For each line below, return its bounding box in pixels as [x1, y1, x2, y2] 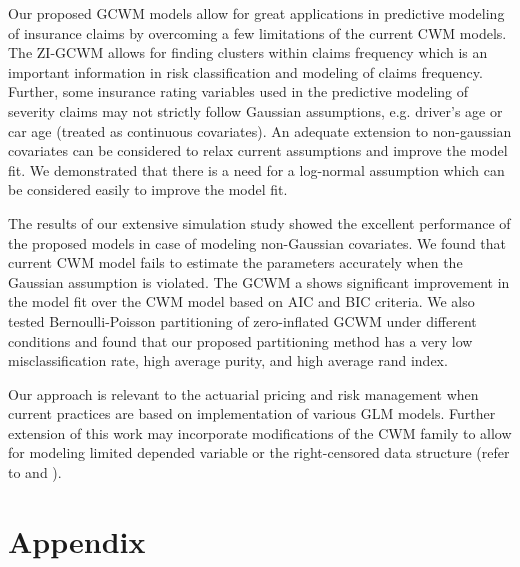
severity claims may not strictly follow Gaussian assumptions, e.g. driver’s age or [8, 100, 503, 121]
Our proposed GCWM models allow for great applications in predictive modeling [8, 3, 505, 23]
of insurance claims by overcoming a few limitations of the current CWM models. [8, 22, 507, 43]
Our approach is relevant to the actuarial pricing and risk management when [8, 383, 479, 404]
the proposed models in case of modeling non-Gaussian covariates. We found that [8, 232, 507, 253]
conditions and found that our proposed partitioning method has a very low [8, 330, 473, 351]
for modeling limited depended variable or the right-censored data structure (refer [8, 442, 510, 463]
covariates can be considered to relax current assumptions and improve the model [8, 140, 508, 161]
